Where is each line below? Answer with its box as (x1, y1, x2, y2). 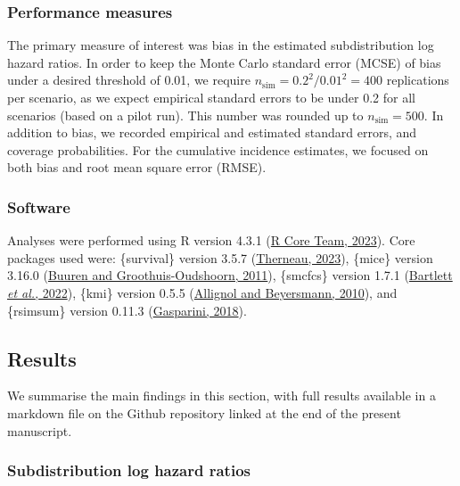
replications (386, 70, 449, 89)
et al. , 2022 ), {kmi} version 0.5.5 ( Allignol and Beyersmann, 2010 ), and (7, 283, 398, 301)
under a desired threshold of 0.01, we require (7, 70, 251, 89)
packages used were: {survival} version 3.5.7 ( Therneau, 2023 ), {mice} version (7, 248, 433, 267)
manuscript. (7, 421, 72, 440)
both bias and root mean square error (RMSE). (7, 158, 267, 177)
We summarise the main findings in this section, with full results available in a (7, 386, 436, 405)
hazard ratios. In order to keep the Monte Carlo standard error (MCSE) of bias (7, 53, 441, 71)
